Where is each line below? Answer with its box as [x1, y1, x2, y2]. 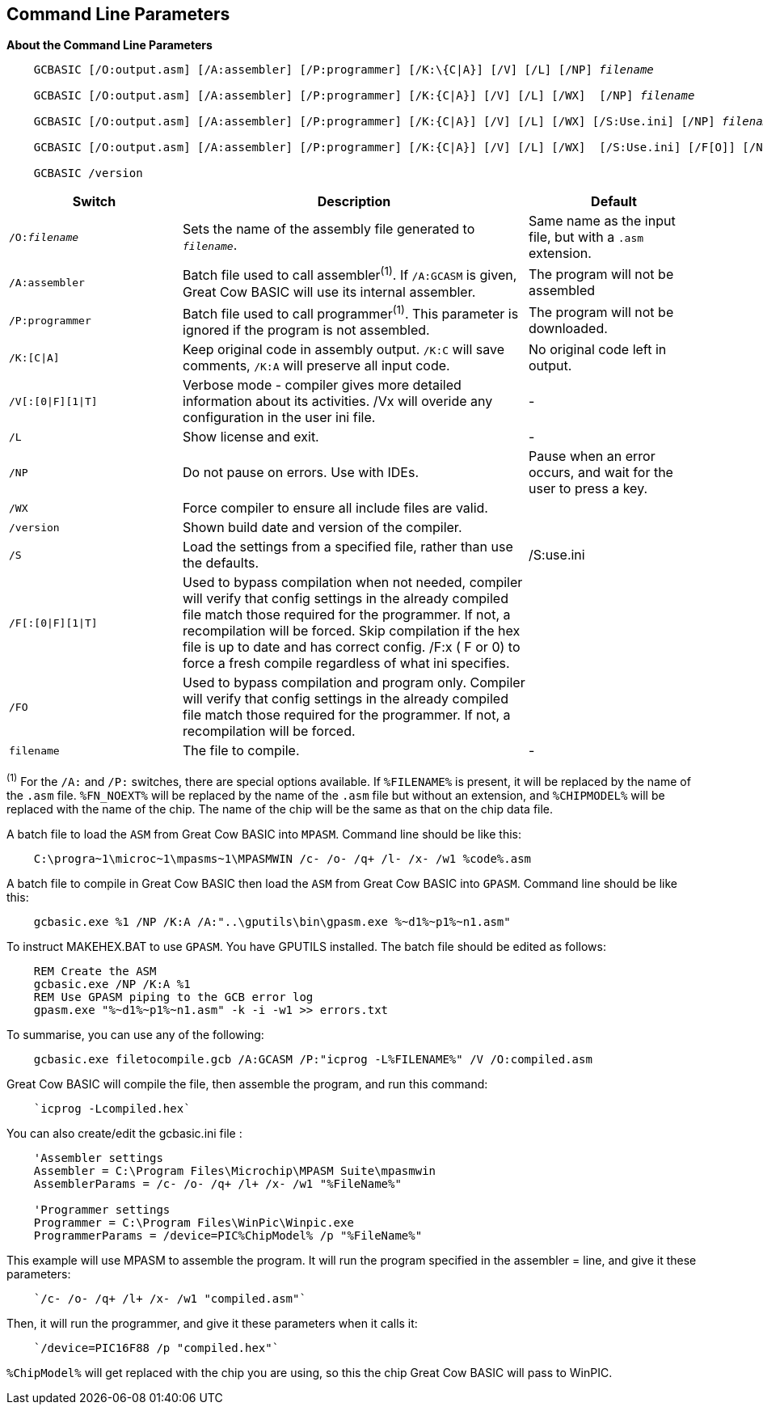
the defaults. [183, 555, 259, 572]
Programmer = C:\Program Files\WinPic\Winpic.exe [33, 1215, 354, 1229]
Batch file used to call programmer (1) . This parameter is [183, 302, 519, 323]
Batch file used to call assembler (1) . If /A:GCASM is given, [183, 264, 517, 284]
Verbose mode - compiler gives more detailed [183, 377, 462, 394]
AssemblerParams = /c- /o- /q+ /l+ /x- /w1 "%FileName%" [33, 1177, 402, 1190]
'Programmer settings [33, 1202, 171, 1216]
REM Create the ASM [33, 964, 157, 978]
